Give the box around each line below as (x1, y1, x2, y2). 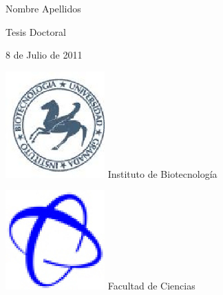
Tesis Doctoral (6, 24, 66, 39)
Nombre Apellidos (6, 1, 81, 15)
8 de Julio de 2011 (6, 48, 83, 62)
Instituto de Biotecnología (107, 166, 217, 181)
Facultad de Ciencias (107, 278, 195, 293)
